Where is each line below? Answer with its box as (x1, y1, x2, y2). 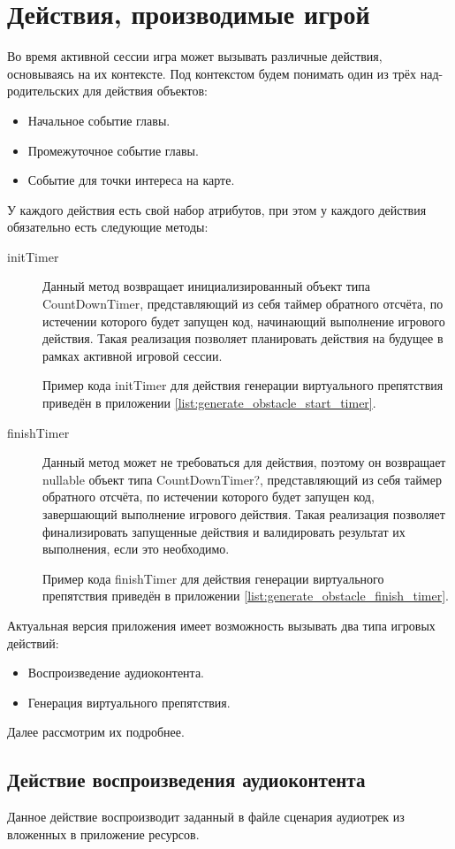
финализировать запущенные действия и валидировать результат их (42, 522, 406, 540)
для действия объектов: (83, 81, 208, 100)
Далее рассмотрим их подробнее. (7, 723, 185, 741)
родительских (7, 81, 80, 100)
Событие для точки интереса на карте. (27, 171, 235, 189)
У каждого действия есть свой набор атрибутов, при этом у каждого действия (7, 200, 427, 218)
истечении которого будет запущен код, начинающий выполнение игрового (42, 311, 445, 330)
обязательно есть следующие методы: (7, 218, 209, 236)
